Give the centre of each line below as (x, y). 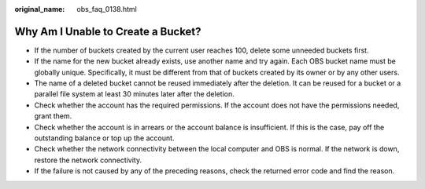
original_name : (40, 9)
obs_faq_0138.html (107, 9)
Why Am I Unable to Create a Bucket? (108, 31)
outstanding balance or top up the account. (104, 138)
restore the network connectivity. (88, 160)
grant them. (53, 116)
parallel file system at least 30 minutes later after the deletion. (135, 94)
